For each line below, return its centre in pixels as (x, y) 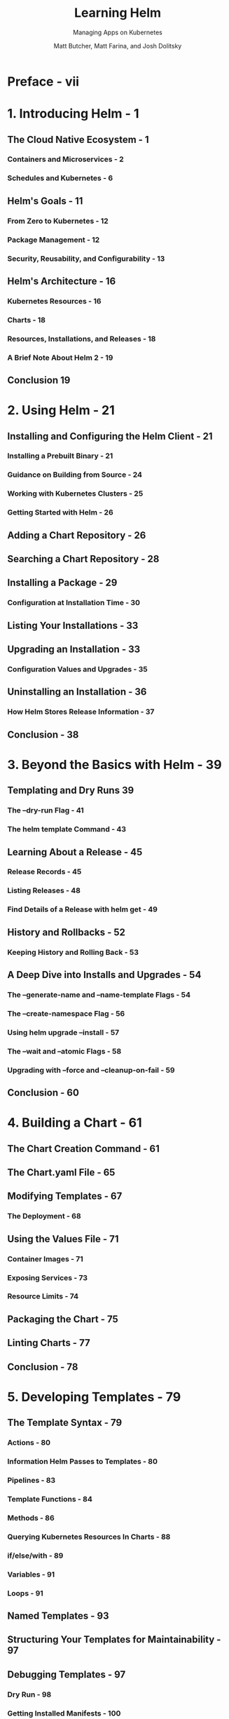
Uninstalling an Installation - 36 (77, 692)
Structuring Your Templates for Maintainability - (114, 1639)
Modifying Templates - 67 (65, 1196)
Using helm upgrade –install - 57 (63, 1032)
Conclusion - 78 (43, 1367)
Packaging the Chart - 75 (63, 1319)
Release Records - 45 (44, 872)
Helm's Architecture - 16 (62, 281)
